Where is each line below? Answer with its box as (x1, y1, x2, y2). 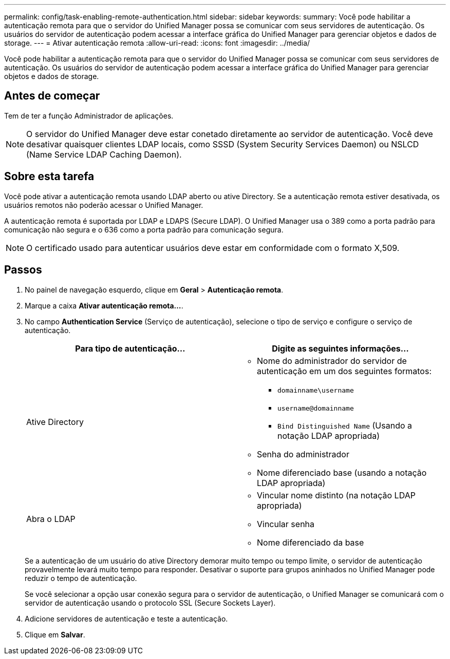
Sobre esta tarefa (4, 170, 95, 183)
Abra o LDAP (26, 513, 76, 524)
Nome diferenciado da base (257, 537, 364, 548)
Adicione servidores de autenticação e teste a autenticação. (25, 614, 228, 623)
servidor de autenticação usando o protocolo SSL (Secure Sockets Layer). (25, 598, 276, 607)
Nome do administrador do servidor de (257, 355, 407, 366)
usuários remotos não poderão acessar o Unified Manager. (4, 200, 203, 209)
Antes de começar (4, 89, 100, 103)
